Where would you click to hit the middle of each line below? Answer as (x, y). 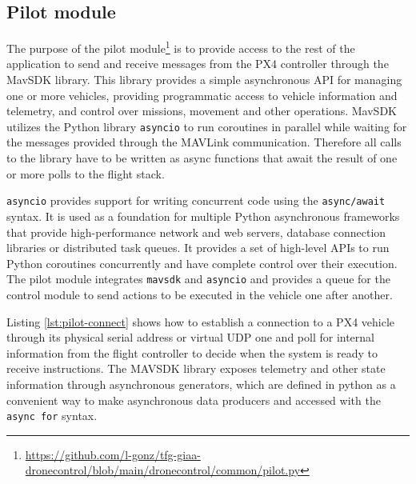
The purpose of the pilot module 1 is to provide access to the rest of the (181, 47)
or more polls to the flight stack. (86, 173)
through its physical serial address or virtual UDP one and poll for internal (190, 337)
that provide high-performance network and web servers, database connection (196, 232)
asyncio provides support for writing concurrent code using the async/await (196, 200)
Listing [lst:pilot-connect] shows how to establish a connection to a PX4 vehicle (201, 321)
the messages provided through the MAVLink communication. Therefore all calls (204, 142)
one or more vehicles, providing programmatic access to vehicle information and (202, 95)
